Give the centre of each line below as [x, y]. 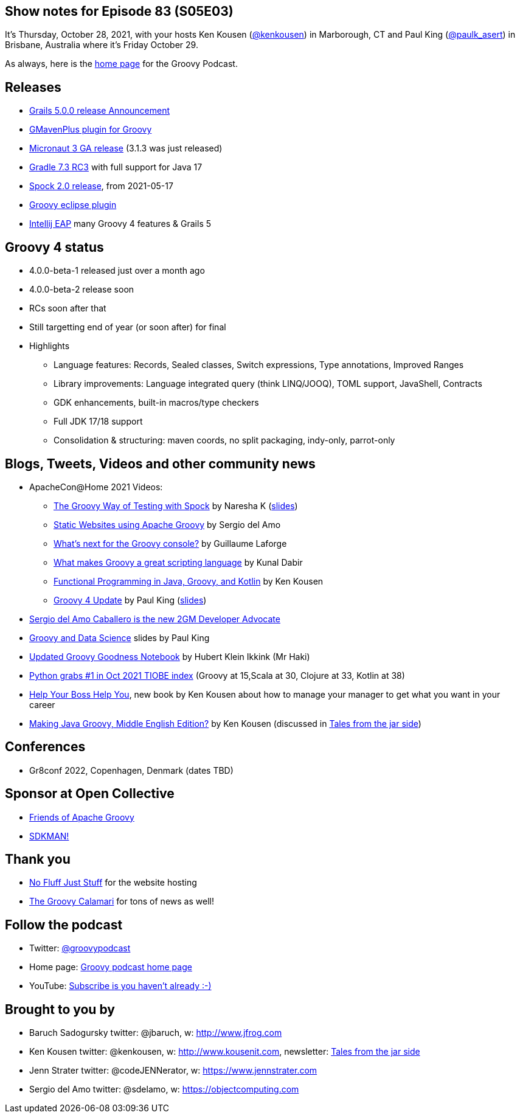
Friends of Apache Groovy [82, 817]
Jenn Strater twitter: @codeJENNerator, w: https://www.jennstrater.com [173, 1071]
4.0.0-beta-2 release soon [82, 290]
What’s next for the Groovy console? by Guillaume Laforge [170, 543]
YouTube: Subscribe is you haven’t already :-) [120, 986]
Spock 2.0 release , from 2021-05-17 [101, 186]
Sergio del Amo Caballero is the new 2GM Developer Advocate [155, 619]
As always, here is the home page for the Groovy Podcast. [121, 64]
